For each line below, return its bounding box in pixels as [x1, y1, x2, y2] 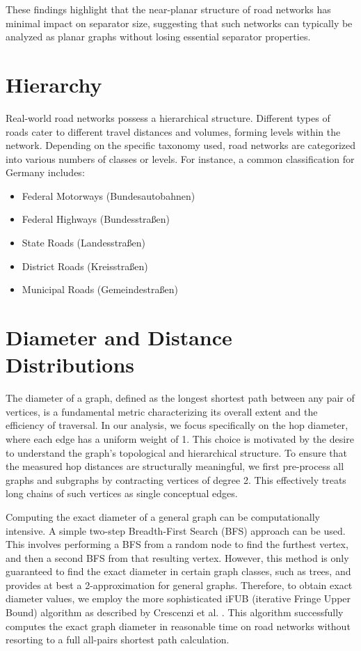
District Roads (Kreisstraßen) [22, 258, 148, 273]
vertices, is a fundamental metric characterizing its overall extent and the [6, 404, 318, 418]
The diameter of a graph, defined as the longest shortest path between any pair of [6, 391, 355, 405]
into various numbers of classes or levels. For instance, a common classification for [6, 151, 355, 166]
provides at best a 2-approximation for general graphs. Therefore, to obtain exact [6, 577, 353, 592]
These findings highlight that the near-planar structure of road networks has [6, 2, 331, 16]
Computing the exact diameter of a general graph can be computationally [6, 509, 321, 524]
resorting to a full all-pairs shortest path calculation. [6, 632, 230, 647]
